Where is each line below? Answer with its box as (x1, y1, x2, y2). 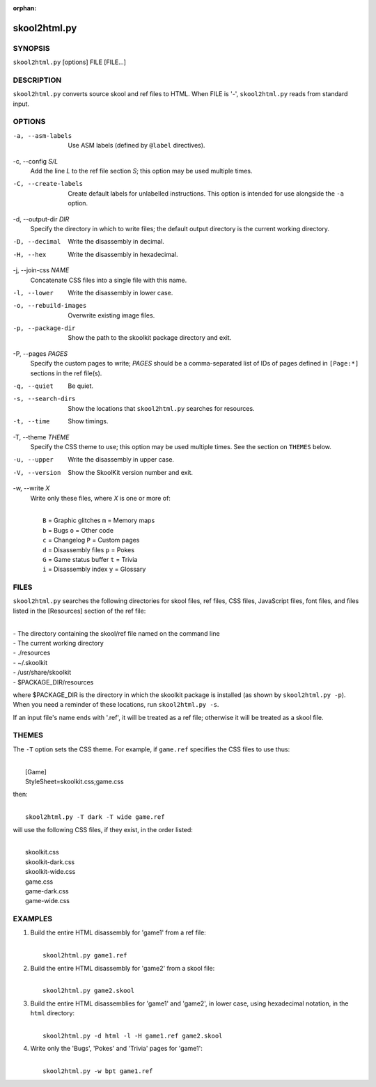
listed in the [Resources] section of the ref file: (13, 607, 146, 615)
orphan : (13, 4, 37, 12)
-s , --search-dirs (13, 395, 76, 403)
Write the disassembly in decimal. (68, 237, 165, 246)
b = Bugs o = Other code (42, 526, 114, 534)
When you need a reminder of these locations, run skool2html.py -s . (13, 701, 219, 709)
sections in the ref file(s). (30, 369, 102, 377)
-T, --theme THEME (13, 432, 70, 441)
